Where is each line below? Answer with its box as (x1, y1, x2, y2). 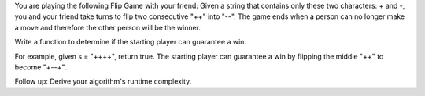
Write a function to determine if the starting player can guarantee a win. (14, 37, 247, 47)
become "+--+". (14, 62, 67, 72)
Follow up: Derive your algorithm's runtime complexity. (14, 76, 192, 86)
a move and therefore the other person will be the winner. (14, 23, 201, 32)
